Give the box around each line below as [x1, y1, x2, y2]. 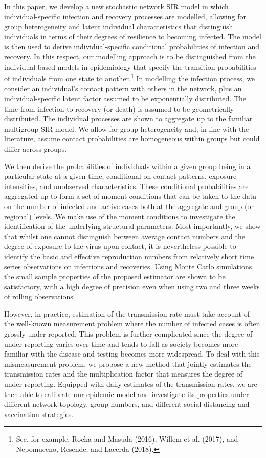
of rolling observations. [4, 291, 75, 302]
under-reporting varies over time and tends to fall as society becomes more [4, 338, 238, 349]
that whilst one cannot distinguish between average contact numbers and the [4, 231, 245, 241]
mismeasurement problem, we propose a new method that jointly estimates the [4, 358, 252, 369]
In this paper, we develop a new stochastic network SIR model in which [4, 1, 229, 11]
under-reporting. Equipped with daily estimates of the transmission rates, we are [4, 379, 257, 389]
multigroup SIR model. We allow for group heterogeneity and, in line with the [4, 123, 249, 134]
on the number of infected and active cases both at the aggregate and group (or [4, 200, 254, 211]
